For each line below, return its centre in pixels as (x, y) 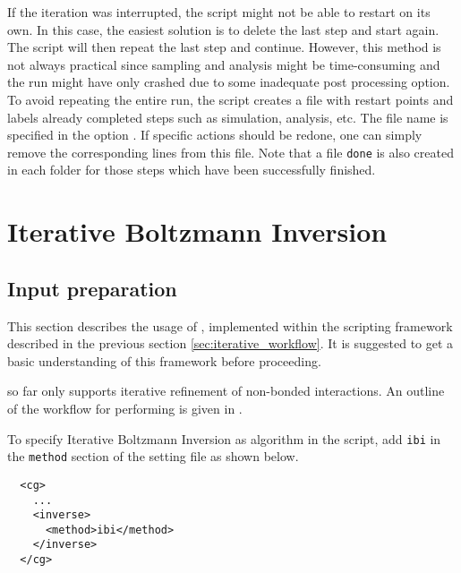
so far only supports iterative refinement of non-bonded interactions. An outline (226, 391)
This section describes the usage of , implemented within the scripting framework (230, 325)
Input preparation (92, 288)
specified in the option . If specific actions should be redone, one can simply (215, 135)
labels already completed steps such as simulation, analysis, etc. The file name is (228, 117)
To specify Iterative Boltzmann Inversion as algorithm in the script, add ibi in (224, 438)
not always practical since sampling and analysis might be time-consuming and (224, 64)
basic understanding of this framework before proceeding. (164, 360)
